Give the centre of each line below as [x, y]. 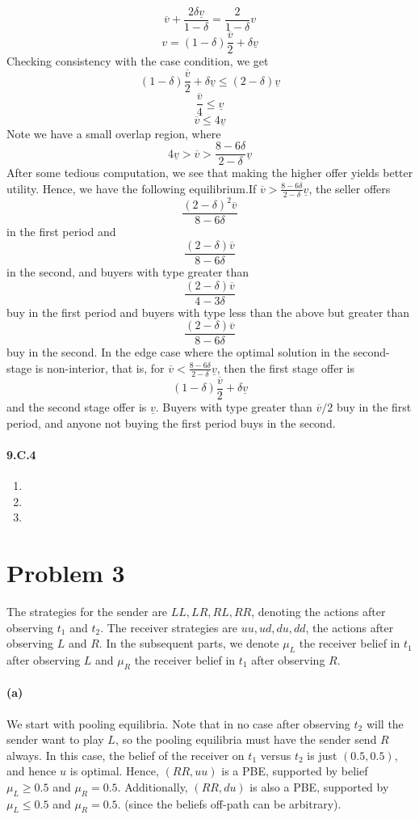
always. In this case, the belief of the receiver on [126, 755]
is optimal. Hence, [114, 771]
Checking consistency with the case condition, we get [138, 61]
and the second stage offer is [77, 407]
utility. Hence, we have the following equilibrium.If [132, 188]
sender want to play [55, 739]
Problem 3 [66, 572]
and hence [31, 771]
